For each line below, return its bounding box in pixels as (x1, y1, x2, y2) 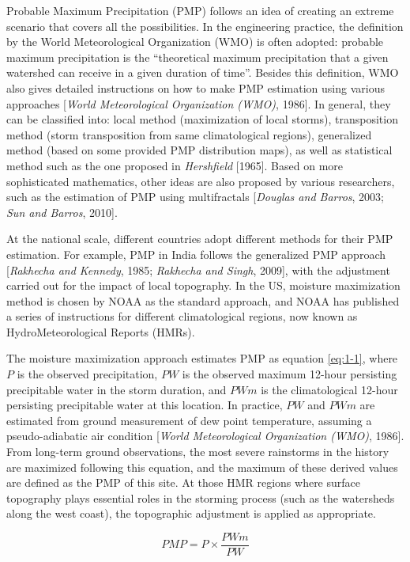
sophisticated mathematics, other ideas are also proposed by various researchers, (6, 173, 395, 189)
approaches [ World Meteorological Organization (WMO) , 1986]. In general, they (6, 95, 391, 112)
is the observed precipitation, (17, 366, 158, 382)
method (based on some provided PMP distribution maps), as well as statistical (6, 142, 393, 158)
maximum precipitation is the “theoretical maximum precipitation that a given (6, 48, 389, 65)
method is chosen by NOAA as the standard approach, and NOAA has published (6, 292, 400, 309)
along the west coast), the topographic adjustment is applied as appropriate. (6, 505, 376, 522)
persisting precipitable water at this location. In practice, (6, 397, 283, 413)
